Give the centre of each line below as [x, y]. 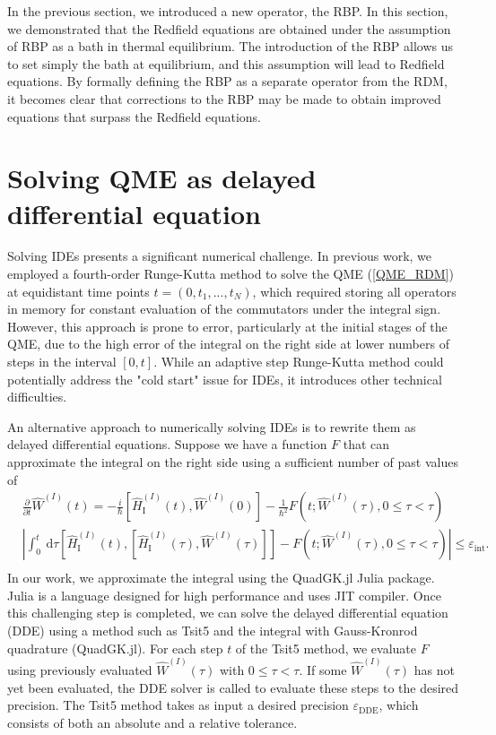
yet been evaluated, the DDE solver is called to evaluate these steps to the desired [233, 687]
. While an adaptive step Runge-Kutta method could [299, 362]
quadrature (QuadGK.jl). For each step [115, 648]
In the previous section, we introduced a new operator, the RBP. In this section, [228, 11]
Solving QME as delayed [162, 178]
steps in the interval [62, 362]
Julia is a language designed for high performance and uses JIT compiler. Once [224, 595]
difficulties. [37, 397]
